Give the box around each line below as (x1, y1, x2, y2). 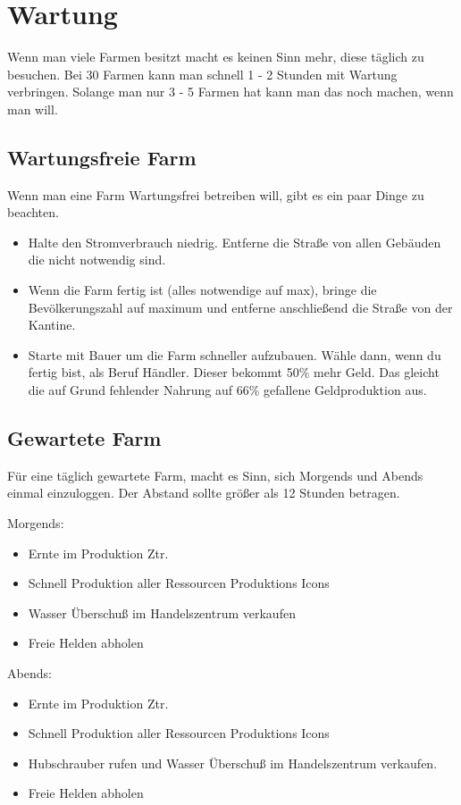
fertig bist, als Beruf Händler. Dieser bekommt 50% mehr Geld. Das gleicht (28, 363, 440, 382)
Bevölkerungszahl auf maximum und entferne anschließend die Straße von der (28, 298, 453, 316)
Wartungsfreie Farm (7, 143, 197, 171)
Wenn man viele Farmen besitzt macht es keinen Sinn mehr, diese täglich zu (7, 47, 424, 66)
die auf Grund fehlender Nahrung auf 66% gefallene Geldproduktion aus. (28, 381, 427, 399)
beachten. (7, 203, 59, 222)
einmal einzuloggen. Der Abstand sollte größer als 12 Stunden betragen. (7, 483, 400, 502)
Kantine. (28, 315, 76, 334)
